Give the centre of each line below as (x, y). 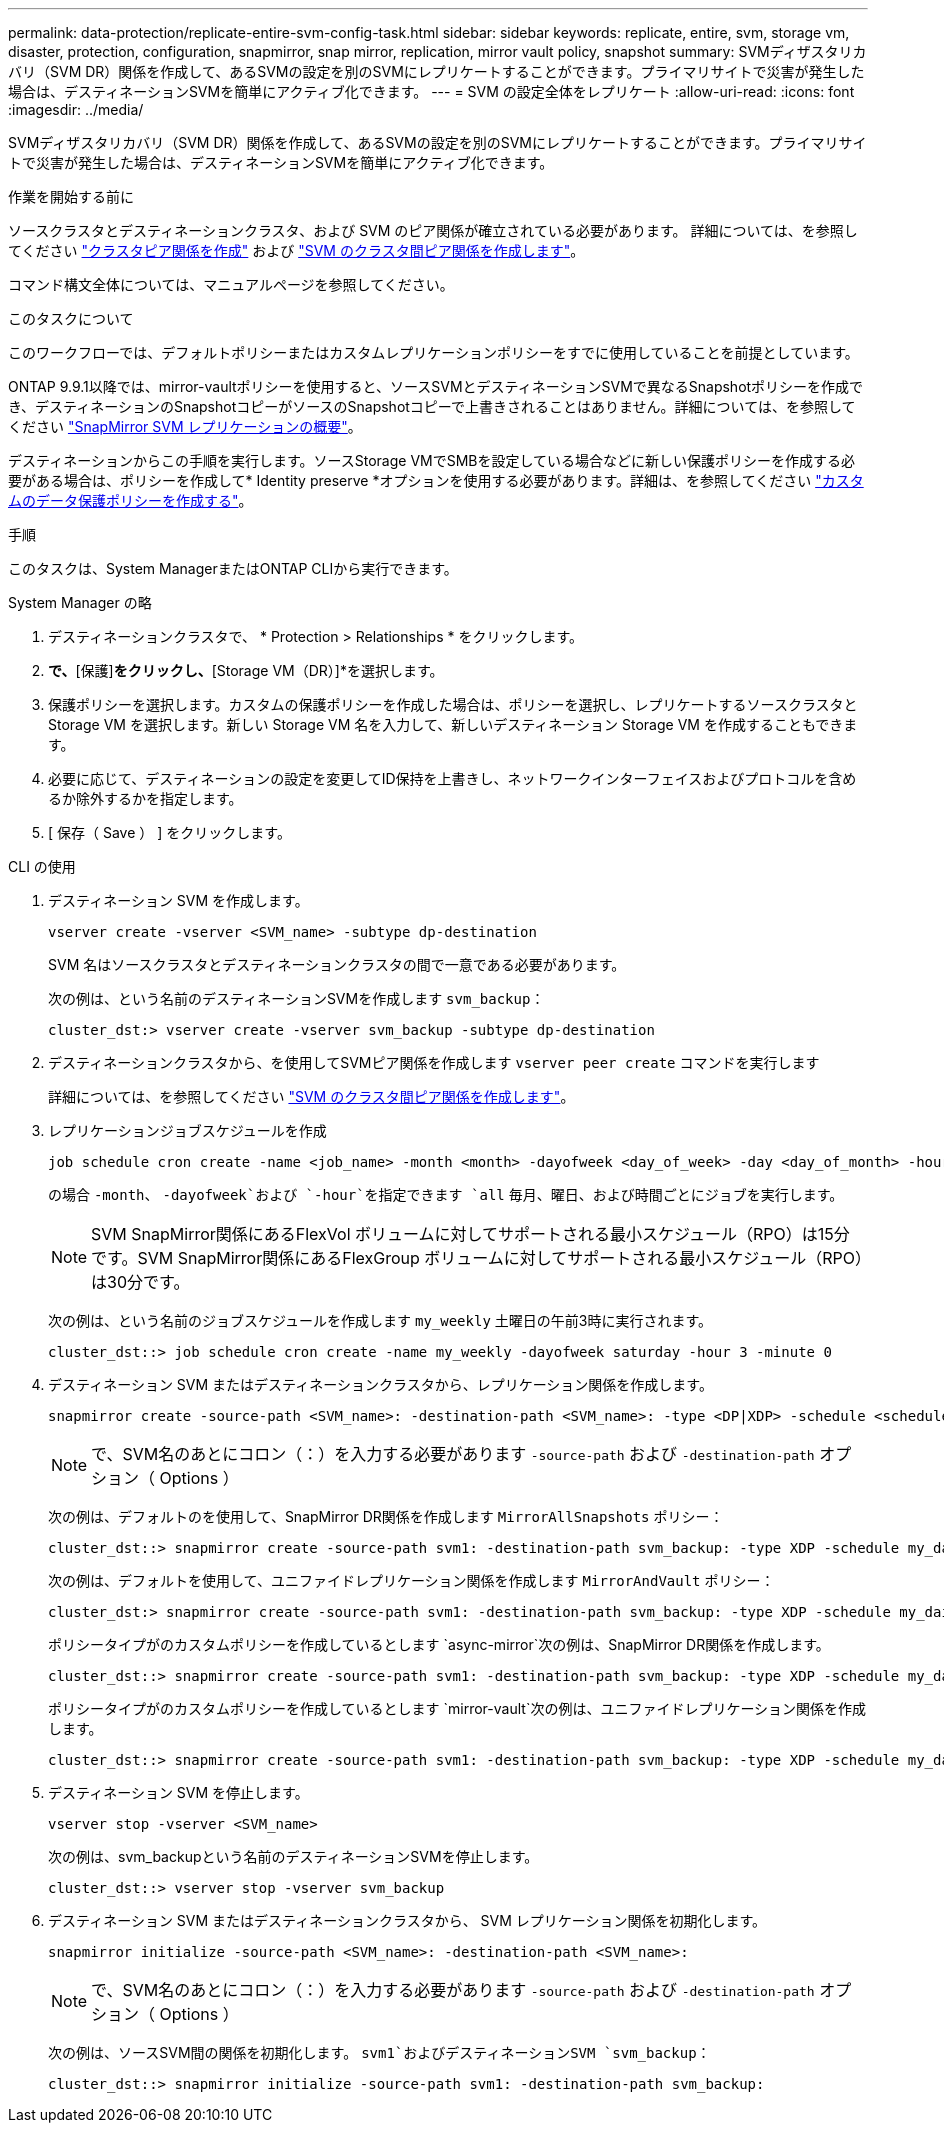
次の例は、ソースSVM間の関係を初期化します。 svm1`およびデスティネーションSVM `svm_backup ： (379, 2052)
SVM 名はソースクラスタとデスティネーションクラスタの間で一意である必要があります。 (337, 964)
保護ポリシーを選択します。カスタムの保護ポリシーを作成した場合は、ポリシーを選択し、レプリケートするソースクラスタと (453, 704)
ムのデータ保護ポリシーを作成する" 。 (130, 500)
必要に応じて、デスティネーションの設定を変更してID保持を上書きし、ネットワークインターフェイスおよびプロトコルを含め (452, 778)
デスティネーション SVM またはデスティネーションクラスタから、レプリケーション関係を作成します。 (380, 1384)
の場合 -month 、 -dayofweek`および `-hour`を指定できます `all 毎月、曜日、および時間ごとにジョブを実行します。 (446, 1194)
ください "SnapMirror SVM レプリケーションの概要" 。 (185, 426)
